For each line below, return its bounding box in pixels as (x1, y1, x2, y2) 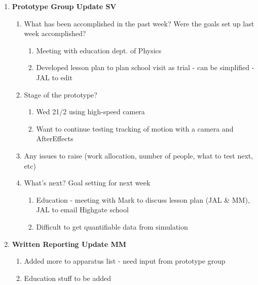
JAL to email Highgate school (36, 204, 129, 215)
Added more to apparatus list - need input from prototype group (24, 256, 226, 266)
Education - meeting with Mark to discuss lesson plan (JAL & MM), (36, 194, 250, 205)
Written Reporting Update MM (12, 238, 127, 249)
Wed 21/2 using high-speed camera (36, 106, 145, 117)
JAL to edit (36, 72, 72, 82)
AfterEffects (36, 133, 73, 144)
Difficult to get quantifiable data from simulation (36, 221, 188, 232)
